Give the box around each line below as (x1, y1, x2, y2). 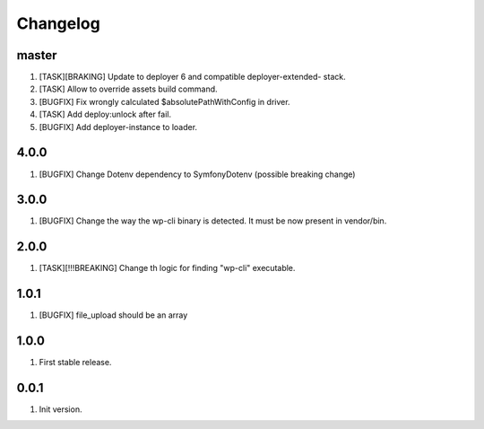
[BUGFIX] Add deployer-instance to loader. (39, 121, 197, 132)
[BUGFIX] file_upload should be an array (39, 310, 188, 320)
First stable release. (39, 357, 112, 368)
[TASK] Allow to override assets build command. (39, 83, 219, 94)
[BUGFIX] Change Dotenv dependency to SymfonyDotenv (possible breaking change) (39, 169, 356, 179)
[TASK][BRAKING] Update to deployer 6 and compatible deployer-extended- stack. (39, 72, 346, 83)
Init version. (39, 404, 82, 415)
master (16, 48, 57, 63)
